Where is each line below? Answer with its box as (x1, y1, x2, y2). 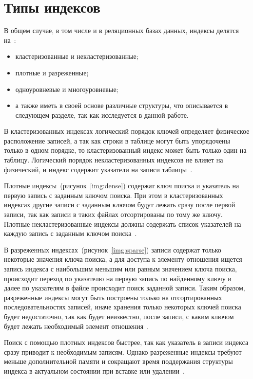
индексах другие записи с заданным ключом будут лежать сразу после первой (4, 199, 235, 210)
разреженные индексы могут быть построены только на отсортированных (4, 292, 222, 302)
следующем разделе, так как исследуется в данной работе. (15, 109, 189, 120)
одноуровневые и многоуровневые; (15, 84, 118, 94)
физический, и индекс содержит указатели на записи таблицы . (4, 164, 193, 174)
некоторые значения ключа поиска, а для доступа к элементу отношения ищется (4, 254, 242, 264)
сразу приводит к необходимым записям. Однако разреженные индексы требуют (4, 346, 242, 357)
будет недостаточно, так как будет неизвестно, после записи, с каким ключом (4, 311, 234, 321)
